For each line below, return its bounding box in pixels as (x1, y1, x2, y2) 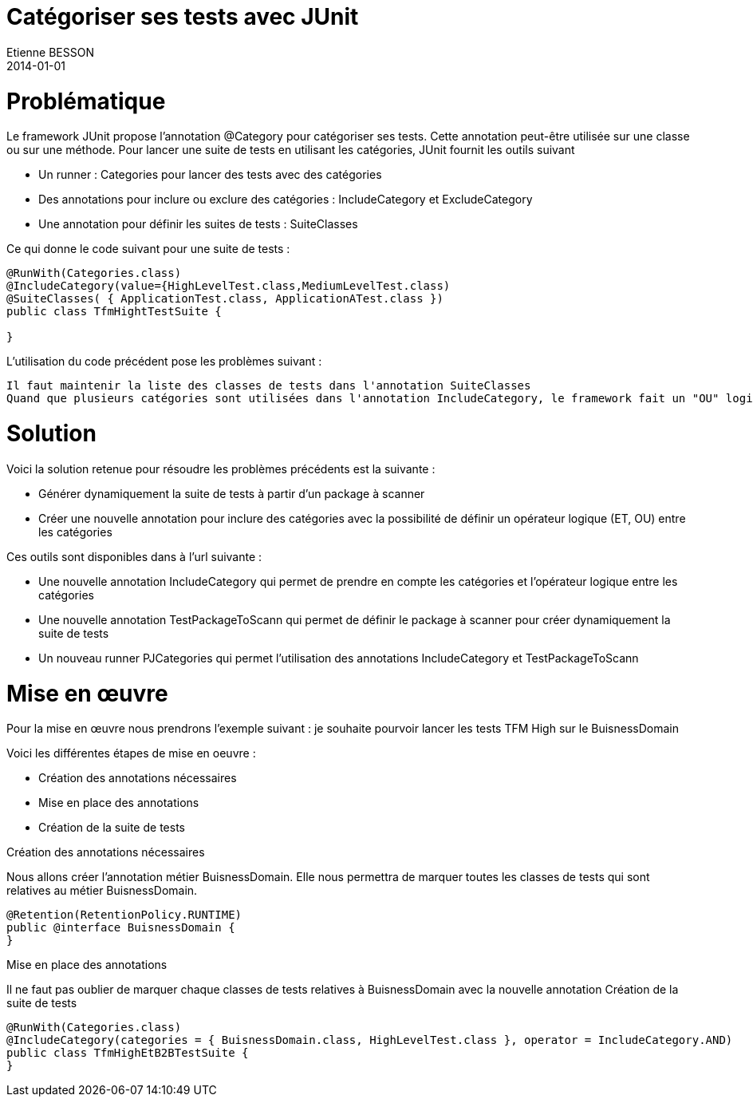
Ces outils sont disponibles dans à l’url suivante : (6, 549, 262, 563)
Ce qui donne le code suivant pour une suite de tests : (6, 242, 290, 256)
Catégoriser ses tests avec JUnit (6, 3, 359, 30)
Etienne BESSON (6, 45, 94, 59)
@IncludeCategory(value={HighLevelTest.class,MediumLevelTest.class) (6, 279, 451, 293)
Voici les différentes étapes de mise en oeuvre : (6, 746, 256, 761)
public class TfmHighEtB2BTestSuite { (6, 1046, 249, 1060)
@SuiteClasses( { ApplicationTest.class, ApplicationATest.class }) (6, 292, 444, 306)
